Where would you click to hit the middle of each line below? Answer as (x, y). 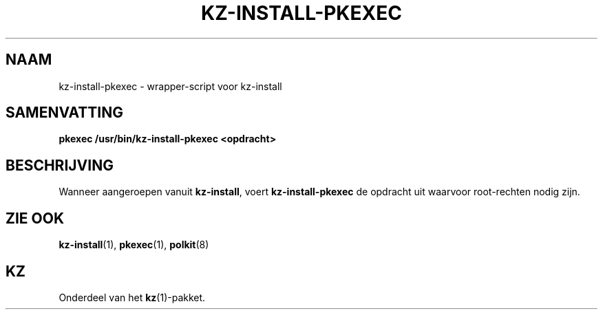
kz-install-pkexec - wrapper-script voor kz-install (170, 86)
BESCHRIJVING (60, 165)
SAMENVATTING (64, 113)
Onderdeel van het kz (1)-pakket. (132, 297)
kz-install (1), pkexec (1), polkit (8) (134, 245)
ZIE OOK (35, 218)
